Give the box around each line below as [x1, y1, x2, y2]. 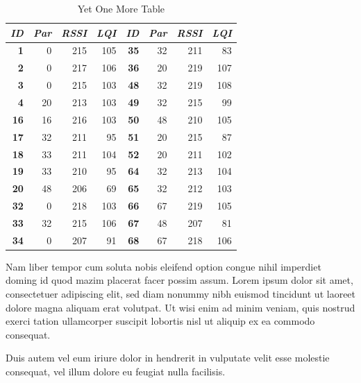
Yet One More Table [77, 1, 165, 15]
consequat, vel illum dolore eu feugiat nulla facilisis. [6, 364, 226, 378]
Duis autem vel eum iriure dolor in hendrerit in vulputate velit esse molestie [6, 350, 330, 365]
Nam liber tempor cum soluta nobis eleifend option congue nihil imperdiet [6, 259, 321, 273]
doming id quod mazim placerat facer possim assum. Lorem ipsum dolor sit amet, [6, 273, 353, 287]
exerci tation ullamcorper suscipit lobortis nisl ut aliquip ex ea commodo [6, 314, 315, 328]
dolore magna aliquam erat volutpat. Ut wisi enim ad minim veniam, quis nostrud [6, 300, 355, 314]
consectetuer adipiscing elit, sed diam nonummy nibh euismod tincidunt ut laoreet [6, 287, 356, 300]
